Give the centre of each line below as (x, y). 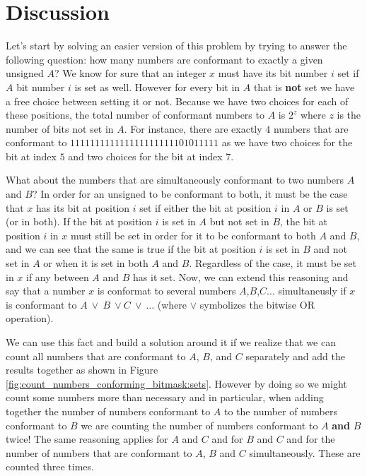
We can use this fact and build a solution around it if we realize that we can (171, 342)
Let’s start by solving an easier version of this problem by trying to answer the (176, 46)
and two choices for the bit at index (145, 156)
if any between (58, 276)
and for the (311, 439)
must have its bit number (273, 73)
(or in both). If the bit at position (79, 221)
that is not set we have (304, 87)
